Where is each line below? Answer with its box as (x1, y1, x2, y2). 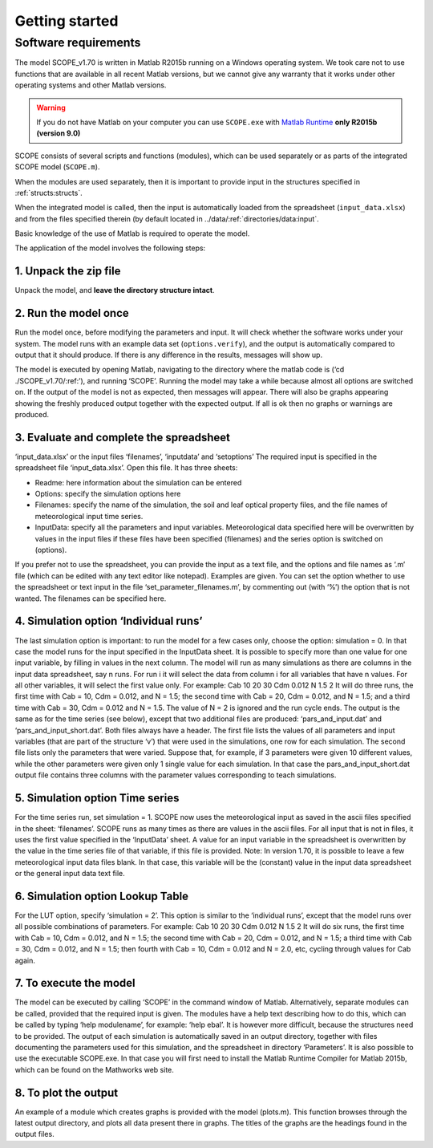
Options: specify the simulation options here (34, 489, 181, 499)
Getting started (14, 12, 119, 30)
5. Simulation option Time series (14, 791, 180, 805)
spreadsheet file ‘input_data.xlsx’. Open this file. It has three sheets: (14, 463, 238, 473)
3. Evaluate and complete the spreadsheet (14, 430, 231, 444)
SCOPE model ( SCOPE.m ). (14, 162, 100, 172)
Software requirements (14, 35, 141, 50)
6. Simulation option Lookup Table (14, 889, 188, 903)
